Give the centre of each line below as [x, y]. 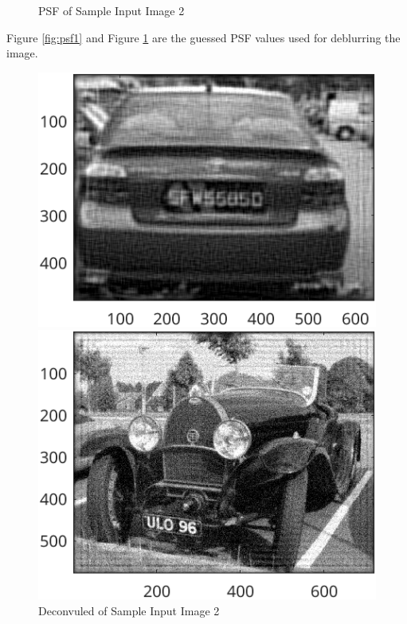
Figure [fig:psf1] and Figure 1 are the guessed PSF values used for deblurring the [203, 37]
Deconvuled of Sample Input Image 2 [129, 610]
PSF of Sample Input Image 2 [112, 10]
